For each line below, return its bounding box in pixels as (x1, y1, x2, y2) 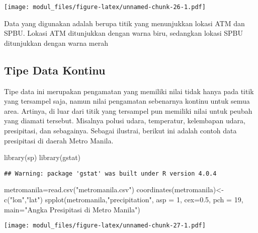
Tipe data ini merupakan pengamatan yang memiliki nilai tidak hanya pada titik (4, 86, 254, 96)
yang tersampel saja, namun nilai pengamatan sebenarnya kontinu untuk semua (4, 96, 250, 106)
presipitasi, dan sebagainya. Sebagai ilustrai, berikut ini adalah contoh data (4, 125, 237, 136)
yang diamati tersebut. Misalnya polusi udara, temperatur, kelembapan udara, (4, 115, 245, 126)
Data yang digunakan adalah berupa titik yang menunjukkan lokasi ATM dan (4, 18, 245, 28)
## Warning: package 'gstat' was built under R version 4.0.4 (4, 170, 217, 177)
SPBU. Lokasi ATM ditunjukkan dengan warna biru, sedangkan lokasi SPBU (4, 28, 243, 38)
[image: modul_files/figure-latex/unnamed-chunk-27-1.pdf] (4, 222, 206, 229)
